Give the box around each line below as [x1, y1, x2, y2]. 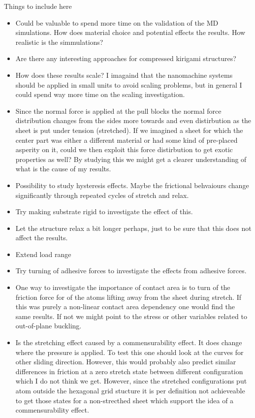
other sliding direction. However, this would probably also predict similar [15, 356, 236, 367]
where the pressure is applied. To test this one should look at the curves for [15, 347, 244, 357]
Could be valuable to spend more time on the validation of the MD [15, 17, 219, 28]
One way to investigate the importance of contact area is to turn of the [15, 282, 230, 292]
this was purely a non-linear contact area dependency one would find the [15, 301, 235, 312]
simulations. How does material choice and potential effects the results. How [15, 27, 246, 37]
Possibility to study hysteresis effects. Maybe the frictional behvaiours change [15, 180, 249, 190]
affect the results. [15, 232, 68, 243]
